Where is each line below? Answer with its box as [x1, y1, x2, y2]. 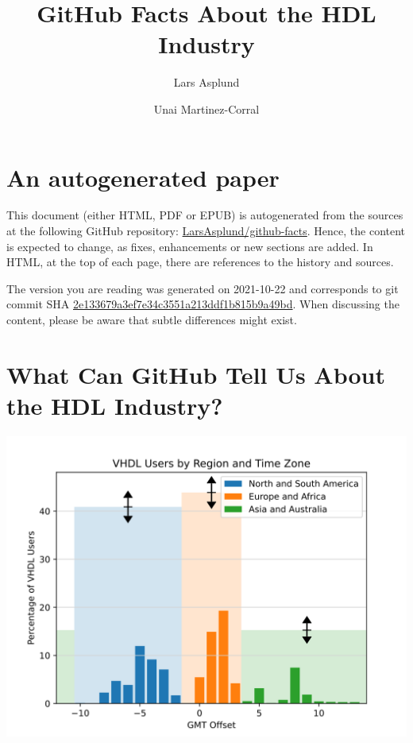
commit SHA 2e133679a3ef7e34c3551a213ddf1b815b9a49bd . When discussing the [6, 296, 399, 312]
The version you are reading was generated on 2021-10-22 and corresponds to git [6, 280, 399, 296]
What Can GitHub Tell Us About [6, 358, 385, 390]
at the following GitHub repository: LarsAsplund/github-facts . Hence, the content [6, 223, 406, 239]
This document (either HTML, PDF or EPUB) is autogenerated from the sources [6, 207, 403, 223]
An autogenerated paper [6, 161, 280, 193]
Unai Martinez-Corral [153, 100, 260, 117]
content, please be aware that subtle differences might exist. [6, 312, 297, 327]
